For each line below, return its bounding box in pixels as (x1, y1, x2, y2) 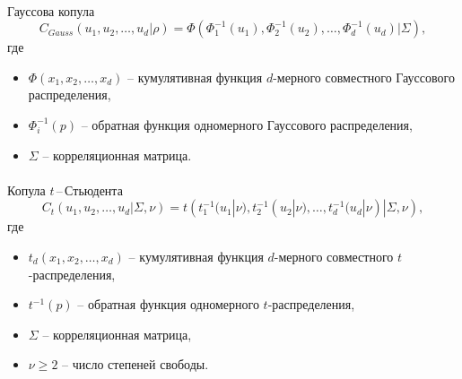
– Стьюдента (56, 180, 123, 199)
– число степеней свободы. (62, 355, 209, 374)
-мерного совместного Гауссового (273, 67, 455, 86)
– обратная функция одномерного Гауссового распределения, (81, 115, 413, 134)
